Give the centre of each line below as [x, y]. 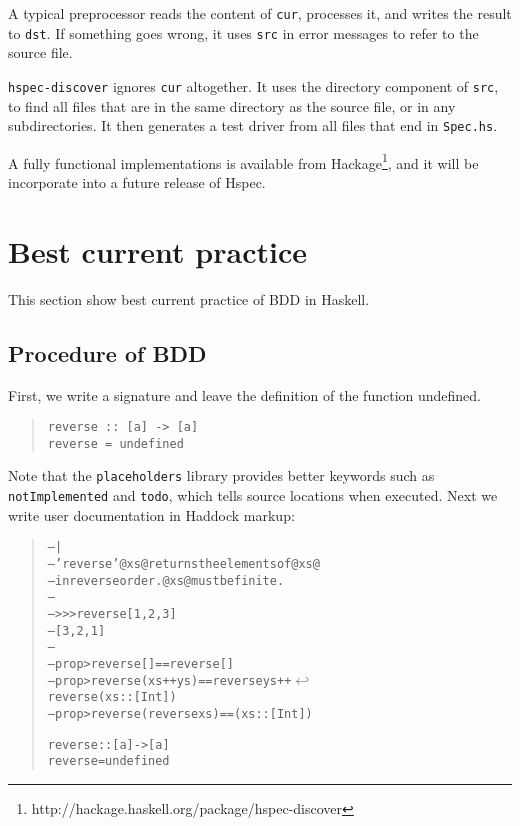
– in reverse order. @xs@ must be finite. [166, 580]
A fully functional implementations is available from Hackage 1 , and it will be [243, 161]
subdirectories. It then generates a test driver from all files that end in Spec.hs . [253, 125]
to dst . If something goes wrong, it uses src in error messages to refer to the [243, 32]
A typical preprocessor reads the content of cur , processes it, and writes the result [260, 13]
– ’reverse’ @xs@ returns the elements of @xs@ [183, 564]
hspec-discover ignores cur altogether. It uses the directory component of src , [253, 85]
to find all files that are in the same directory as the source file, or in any [232, 105]
